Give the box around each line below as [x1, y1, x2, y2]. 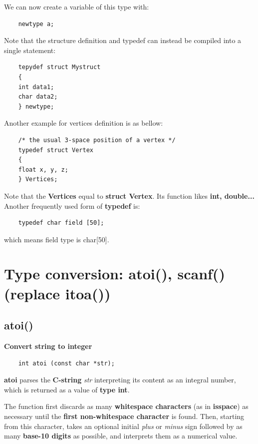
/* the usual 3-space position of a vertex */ [18, 136, 176, 144]
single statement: [4, 45, 56, 55]
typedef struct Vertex [18, 146, 93, 154]
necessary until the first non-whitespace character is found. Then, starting [4, 411, 245, 421]
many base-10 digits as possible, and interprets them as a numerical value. [4, 430, 238, 441]
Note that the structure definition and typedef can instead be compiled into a [4, 35, 242, 46]
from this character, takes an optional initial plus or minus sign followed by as [4, 420, 243, 431]
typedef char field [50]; [18, 219, 104, 227]
